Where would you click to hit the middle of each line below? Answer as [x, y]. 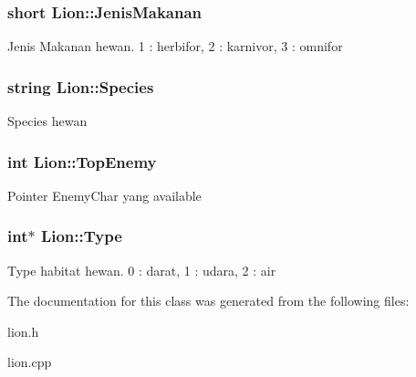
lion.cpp [30, 362]
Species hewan [47, 121]
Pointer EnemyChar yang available [104, 195]
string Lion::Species [81, 86]
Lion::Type [81, 236]
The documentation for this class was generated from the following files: [208, 301]
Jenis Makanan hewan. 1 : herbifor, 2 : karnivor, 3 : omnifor [175, 46]
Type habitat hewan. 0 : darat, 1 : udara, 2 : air [142, 270]
